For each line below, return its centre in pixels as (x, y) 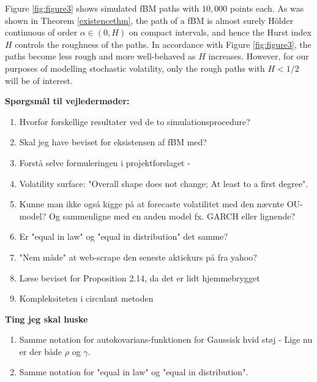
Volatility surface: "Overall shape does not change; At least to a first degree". (164, 183)
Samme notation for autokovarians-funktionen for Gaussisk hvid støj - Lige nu (166, 339)
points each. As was (267, 8)
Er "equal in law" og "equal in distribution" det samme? (124, 236)
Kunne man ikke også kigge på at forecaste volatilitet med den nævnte (152, 204)
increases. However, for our (259, 56)
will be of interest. (39, 80)
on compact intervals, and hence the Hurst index (220, 32)
